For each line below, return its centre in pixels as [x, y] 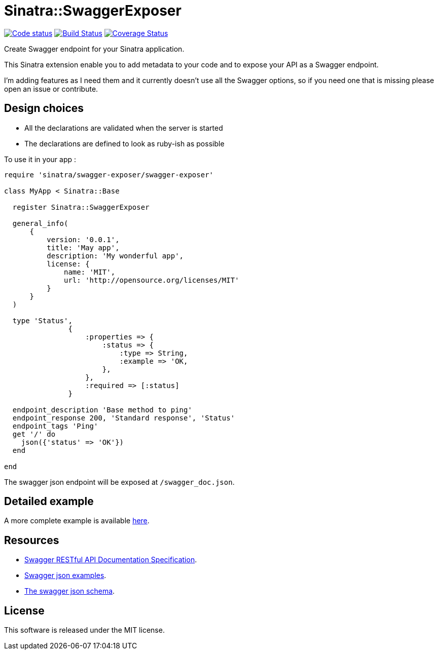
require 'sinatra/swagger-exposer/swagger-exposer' [109, 175]
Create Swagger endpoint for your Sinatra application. [94, 49]
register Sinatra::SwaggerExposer [81, 207]
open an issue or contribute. [51, 89]
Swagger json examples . [65, 575]
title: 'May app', [83, 247]
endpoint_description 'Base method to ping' [102, 410]
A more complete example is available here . [77, 521]
